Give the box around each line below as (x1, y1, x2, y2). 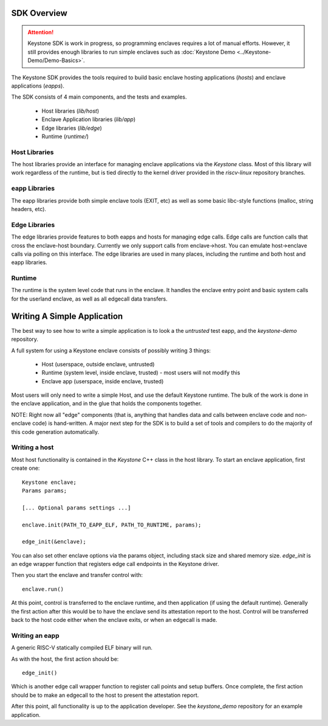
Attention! (27, 29, 54, 36)
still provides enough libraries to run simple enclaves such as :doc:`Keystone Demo (27, 48, 236, 55)
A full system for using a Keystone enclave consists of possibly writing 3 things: (11, 347, 211, 354)
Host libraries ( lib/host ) (41, 107, 100, 114)
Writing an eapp (11, 631, 60, 640)
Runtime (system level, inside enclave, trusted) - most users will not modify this (41, 369, 241, 377)
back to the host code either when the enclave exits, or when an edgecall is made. (11, 616, 217, 624)
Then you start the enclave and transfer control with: (11, 571, 143, 579)
